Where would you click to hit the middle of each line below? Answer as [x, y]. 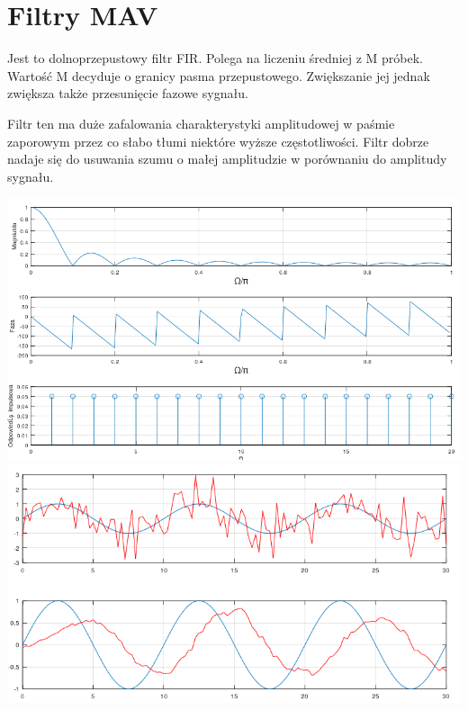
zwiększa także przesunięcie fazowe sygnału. [128, 93]
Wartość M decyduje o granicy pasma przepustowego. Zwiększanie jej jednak [219, 75]
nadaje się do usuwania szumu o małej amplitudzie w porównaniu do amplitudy [227, 159]
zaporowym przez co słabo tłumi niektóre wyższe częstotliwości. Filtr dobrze [218, 141]
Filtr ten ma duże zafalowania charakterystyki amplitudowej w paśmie [201, 123]
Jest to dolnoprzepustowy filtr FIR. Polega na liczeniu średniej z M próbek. [216, 58]
